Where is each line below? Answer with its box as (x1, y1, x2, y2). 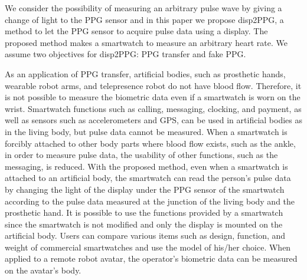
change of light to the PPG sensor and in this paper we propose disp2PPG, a (5, 13, 284, 25)
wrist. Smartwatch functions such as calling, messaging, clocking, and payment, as (5, 102, 302, 114)
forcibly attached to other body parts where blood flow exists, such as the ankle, (5, 137, 296, 149)
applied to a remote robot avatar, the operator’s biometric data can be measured (5, 252, 298, 265)
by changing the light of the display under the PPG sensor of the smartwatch (5, 183, 285, 195)
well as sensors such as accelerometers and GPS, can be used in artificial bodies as (5, 114, 302, 126)
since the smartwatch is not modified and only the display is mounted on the (5, 218, 283, 230)
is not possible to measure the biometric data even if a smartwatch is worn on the (5, 91, 301, 103)
